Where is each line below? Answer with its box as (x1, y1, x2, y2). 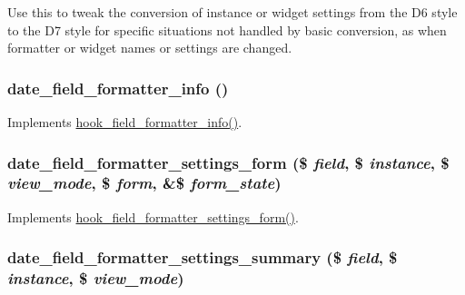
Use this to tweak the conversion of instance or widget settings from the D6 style (7, 3, 458, 21)
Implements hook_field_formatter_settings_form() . (7, 207, 299, 226)
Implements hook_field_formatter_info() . (7, 113, 242, 131)
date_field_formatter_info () (7, 76, 229, 99)
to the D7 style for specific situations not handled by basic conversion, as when (7, 20, 447, 39)
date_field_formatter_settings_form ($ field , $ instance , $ (7, 151, 450, 173)
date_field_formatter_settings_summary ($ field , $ (7, 246, 398, 269)
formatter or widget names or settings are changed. (7, 38, 292, 57)
